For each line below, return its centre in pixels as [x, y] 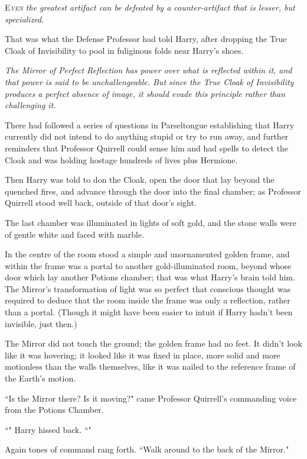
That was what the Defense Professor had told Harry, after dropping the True [146, 39]
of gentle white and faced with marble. [75, 234]
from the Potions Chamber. [54, 410]
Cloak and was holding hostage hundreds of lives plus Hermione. [121, 159]
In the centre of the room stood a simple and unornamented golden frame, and [147, 254]
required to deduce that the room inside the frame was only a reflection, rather [148, 300]
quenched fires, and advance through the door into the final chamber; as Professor [153, 191]
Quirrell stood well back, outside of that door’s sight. [101, 203]
